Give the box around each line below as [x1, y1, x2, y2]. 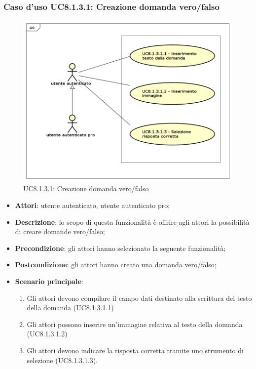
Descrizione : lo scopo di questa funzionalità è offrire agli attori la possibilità [15, 216, 250, 227]
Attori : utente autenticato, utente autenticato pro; [15, 200, 170, 210]
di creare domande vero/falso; [15, 226, 105, 237]
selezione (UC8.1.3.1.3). [27, 355, 98, 365]
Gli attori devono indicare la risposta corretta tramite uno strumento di [27, 345, 244, 356]
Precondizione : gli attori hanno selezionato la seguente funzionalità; [15, 243, 226, 253]
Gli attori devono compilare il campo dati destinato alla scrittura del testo [27, 292, 252, 303]
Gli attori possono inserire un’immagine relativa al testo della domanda [27, 319, 243, 329]
